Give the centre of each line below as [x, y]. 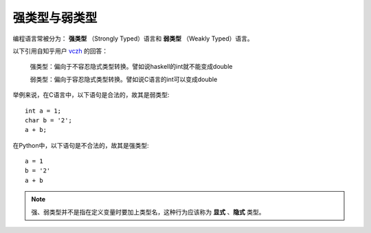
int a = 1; [43, 111]
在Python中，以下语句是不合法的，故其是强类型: [81, 145]
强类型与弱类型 [55, 18]
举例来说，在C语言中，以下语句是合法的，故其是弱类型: [91, 95]
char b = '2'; [48, 120]
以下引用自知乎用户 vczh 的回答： [60, 51]
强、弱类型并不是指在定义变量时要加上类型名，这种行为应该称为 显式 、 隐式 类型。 [148, 212]
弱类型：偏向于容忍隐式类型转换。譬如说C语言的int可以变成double [124, 79]
